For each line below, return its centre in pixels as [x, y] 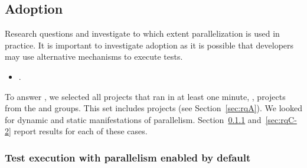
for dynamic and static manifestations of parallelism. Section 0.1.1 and [133, 119]
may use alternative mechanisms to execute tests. [94, 56]
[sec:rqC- [281, 119]
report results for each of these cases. [81, 131]
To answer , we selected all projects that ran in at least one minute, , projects [145, 96]
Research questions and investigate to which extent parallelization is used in [142, 33]
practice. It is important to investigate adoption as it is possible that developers [149, 45]
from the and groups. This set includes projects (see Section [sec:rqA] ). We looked [153, 108]
